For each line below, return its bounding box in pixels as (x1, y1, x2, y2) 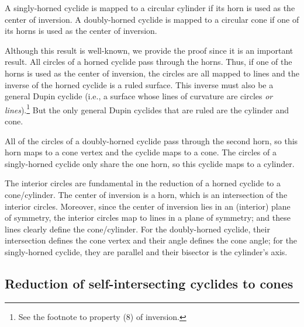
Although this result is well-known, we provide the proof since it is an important (5, 44, 293, 56)
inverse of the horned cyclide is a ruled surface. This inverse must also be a (5, 78, 274, 91)
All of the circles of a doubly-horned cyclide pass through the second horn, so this (5, 134, 298, 147)
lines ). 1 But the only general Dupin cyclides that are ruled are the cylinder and (5, 102, 289, 116)
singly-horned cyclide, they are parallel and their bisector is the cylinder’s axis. (5, 245, 288, 258)
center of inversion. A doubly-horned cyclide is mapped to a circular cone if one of (5, 13, 299, 25)
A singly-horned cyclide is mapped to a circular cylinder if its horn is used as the (5, 2, 295, 13)
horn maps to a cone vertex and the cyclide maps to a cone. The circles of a (5, 146, 277, 158)
